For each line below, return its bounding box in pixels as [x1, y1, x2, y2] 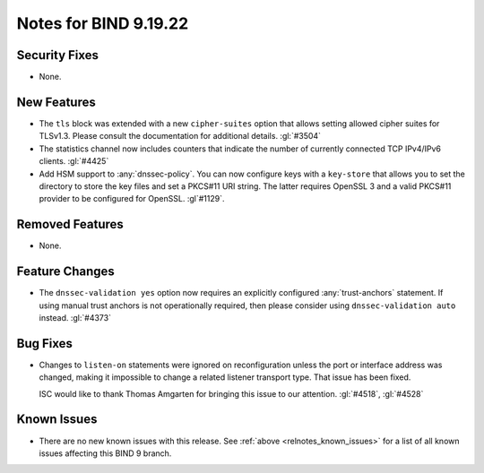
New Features [16, 94, 96, 109]
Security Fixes [16, 47, 99, 63]
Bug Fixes [16, 336, 73, 351]
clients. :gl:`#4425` [39, 156, 109, 167]
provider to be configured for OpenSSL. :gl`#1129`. [39, 193, 225, 204]
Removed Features [16, 217, 125, 232]
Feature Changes [16, 264, 116, 279]
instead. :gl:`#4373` [39, 312, 112, 322]
